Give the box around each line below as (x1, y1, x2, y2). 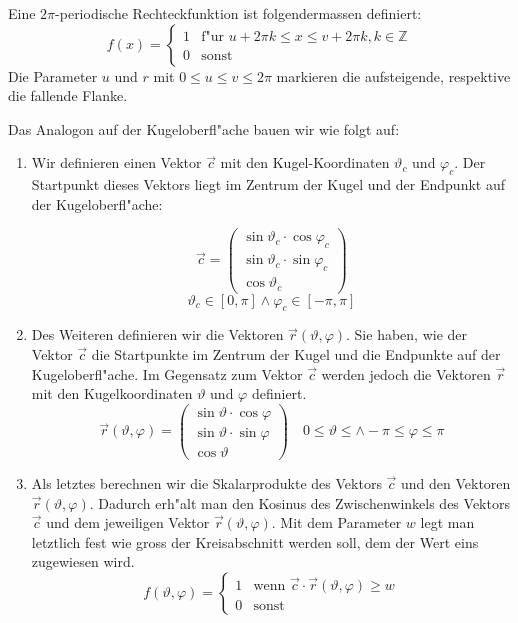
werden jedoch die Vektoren (321, 363, 491, 384)
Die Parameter (8, 65, 98, 86)
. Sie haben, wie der (346, 324, 468, 345)
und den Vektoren (401, 472, 511, 493)
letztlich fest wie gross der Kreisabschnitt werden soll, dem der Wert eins (31, 531, 479, 552)
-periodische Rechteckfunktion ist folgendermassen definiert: (55, 3, 422, 23)
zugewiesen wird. (31, 551, 135, 572)
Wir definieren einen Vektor (31, 152, 202, 173)
